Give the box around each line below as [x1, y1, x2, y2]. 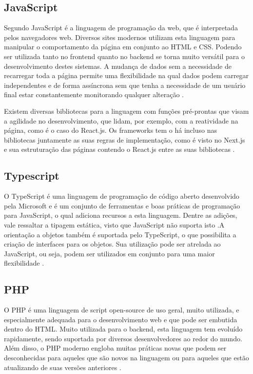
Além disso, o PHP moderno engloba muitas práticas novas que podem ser [4, 343, 227, 353]
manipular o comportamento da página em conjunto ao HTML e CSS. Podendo [4, 42, 242, 52]
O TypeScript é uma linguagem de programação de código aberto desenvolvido [4, 191, 239, 201]
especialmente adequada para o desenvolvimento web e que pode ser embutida [4, 314, 237, 324]
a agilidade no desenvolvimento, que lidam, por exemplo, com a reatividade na [4, 115, 238, 125]
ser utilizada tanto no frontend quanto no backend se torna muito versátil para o [4, 51, 245, 61]
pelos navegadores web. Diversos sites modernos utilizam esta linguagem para [4, 32, 235, 42]
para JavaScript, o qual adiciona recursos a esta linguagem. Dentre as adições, [4, 210, 237, 220]
